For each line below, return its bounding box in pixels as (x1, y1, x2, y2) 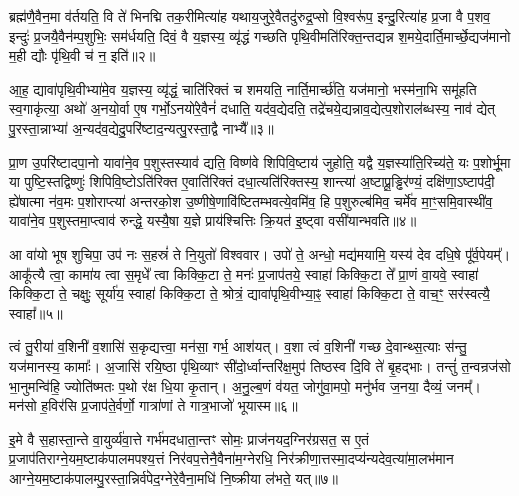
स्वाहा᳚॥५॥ (9, 302, 63, 323)
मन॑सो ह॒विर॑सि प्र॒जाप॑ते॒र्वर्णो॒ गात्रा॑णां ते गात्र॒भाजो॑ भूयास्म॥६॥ (9, 395, 298, 416)
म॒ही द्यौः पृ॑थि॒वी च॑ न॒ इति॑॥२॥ (9, 45, 156, 66)
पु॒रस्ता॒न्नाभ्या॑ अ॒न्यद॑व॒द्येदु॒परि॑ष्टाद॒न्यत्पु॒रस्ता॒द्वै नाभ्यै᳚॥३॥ (9, 117, 274, 138)
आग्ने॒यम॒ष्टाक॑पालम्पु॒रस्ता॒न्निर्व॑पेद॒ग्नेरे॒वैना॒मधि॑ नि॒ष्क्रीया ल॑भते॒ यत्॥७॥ (9, 467, 338, 488)
